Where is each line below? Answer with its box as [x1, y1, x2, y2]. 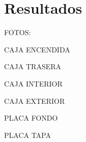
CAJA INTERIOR [4, 78, 63, 89]
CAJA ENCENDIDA [4, 44, 70, 54]
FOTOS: [4, 27, 31, 38]
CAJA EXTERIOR [4, 95, 65, 106]
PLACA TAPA [4, 129, 51, 140]
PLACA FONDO [4, 112, 58, 123]
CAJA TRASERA [4, 61, 61, 72]
